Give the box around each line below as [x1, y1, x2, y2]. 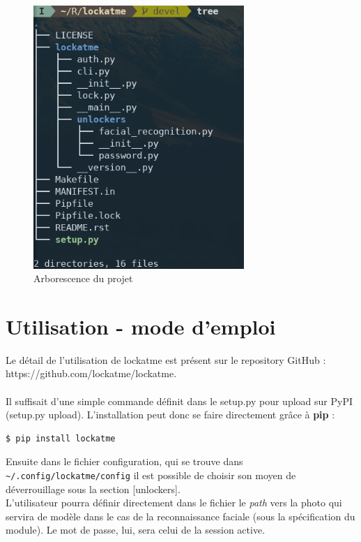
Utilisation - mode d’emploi [6, 312, 276, 340]
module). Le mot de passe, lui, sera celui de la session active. [6, 522, 266, 537]
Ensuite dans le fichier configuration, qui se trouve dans [6, 454, 243, 469]
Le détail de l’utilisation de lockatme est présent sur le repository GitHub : [6, 352, 326, 367]
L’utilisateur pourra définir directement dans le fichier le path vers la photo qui [6, 495, 342, 510]
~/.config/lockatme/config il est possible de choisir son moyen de [6, 468, 296, 483]
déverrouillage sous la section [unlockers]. [6, 481, 180, 496]
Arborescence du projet [33, 271, 133, 286]
